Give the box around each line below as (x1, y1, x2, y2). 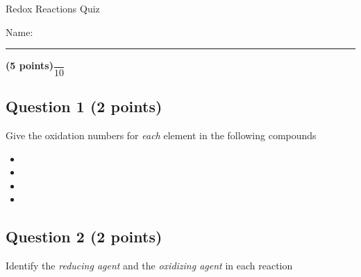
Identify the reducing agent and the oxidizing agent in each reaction (6, 258, 293, 273)
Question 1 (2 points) (6, 96, 162, 117)
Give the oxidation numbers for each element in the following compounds (6, 127, 317, 142)
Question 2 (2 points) (6, 226, 162, 247)
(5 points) (6, 58, 53, 73)
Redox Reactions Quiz (6, 1, 100, 15)
